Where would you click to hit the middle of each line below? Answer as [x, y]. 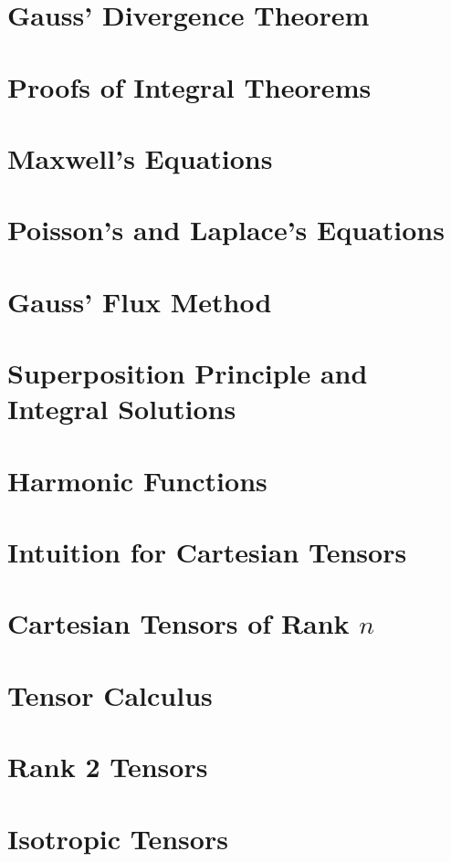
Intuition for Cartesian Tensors [207, 552]
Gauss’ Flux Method [140, 301]
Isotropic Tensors [118, 838]
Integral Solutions [122, 409]
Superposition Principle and [188, 373]
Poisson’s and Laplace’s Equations [226, 230]
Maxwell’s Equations [140, 158]
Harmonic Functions [137, 480]
